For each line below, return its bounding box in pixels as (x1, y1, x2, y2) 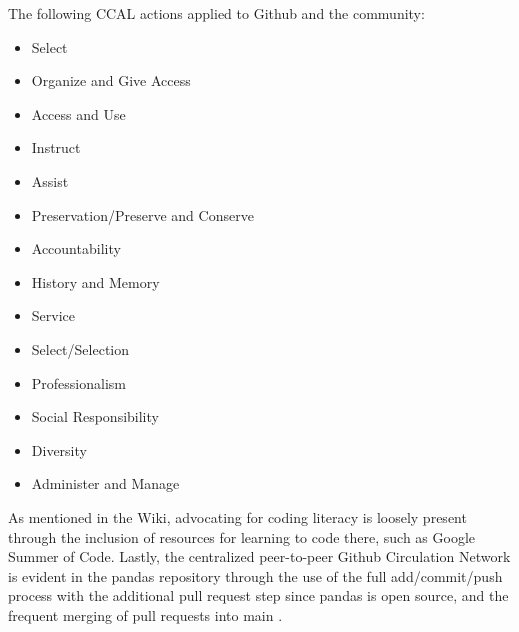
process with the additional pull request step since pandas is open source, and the (8, 585, 509, 606)
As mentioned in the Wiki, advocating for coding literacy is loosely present (8, 506, 467, 527)
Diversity (31, 439, 87, 460)
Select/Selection (31, 338, 130, 359)
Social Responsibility (31, 406, 159, 427)
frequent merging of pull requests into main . (8, 604, 283, 625)
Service (31, 305, 76, 326)
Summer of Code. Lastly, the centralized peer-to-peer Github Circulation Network (8, 546, 511, 567)
